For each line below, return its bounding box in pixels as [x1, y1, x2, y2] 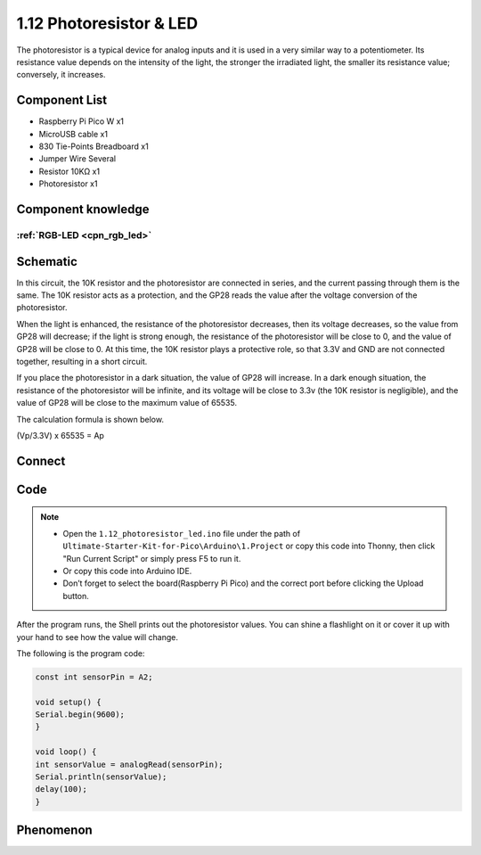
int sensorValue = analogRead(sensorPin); [35, 759, 224, 769]
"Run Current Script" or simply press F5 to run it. [62, 553, 241, 563]
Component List [16, 93, 108, 108]
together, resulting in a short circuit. [16, 357, 148, 367]
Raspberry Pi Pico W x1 [38, 116, 125, 127]
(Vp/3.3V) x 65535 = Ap [16, 430, 104, 440]
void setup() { [35, 696, 102, 707]
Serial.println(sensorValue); [35, 772, 167, 782]
